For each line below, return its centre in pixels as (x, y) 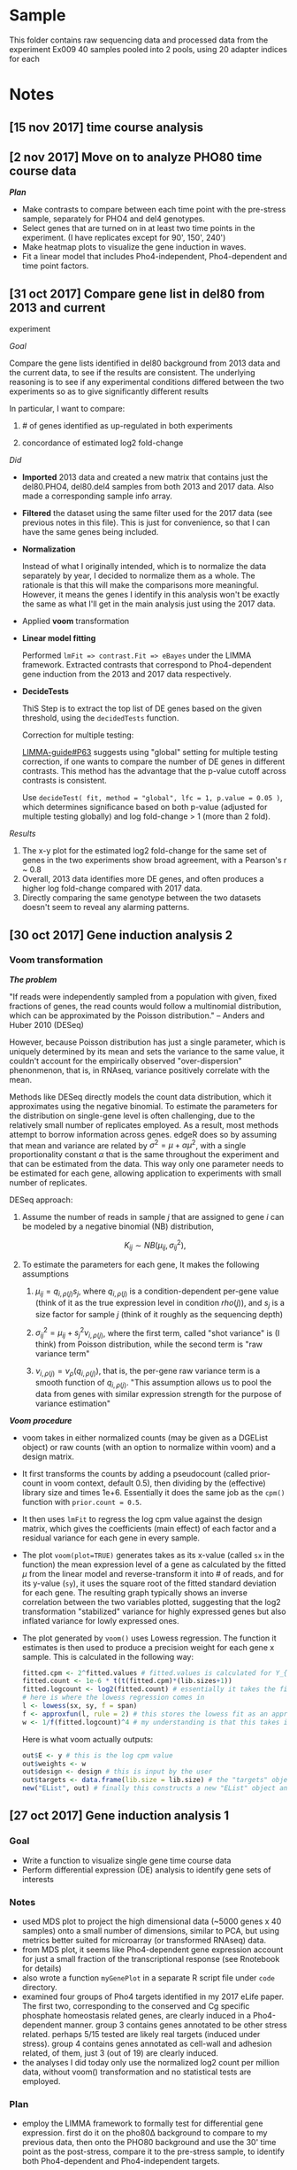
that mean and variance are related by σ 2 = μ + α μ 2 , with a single (128, 1145)
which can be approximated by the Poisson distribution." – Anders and (137, 1015)
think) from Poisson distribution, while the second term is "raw (149, 1344)
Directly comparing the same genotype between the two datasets (141, 898)
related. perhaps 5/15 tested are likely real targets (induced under (141, 2035)
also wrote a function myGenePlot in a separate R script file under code (148, 1978)
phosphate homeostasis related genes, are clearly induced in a (137, 2016)
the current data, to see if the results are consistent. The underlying (132, 373)
